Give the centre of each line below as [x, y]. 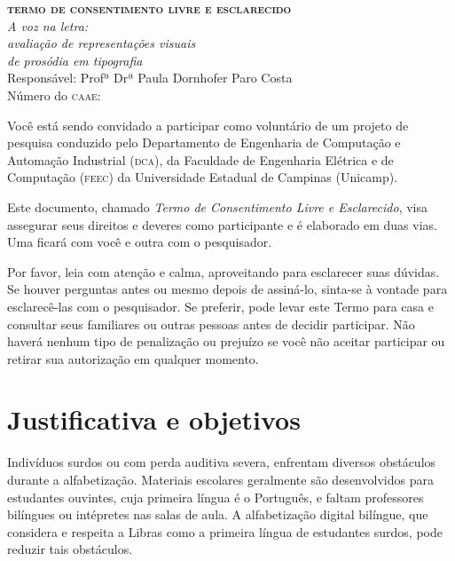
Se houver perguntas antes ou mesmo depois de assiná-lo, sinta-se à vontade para [227, 289]
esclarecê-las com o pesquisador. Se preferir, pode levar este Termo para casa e [220, 306]
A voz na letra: [48, 25]
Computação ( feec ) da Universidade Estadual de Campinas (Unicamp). [203, 177]
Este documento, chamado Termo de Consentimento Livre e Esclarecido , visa [217, 206]
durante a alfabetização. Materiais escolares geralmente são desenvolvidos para [220, 479]
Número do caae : [54, 95]
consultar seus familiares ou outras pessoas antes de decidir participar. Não [211, 324]
